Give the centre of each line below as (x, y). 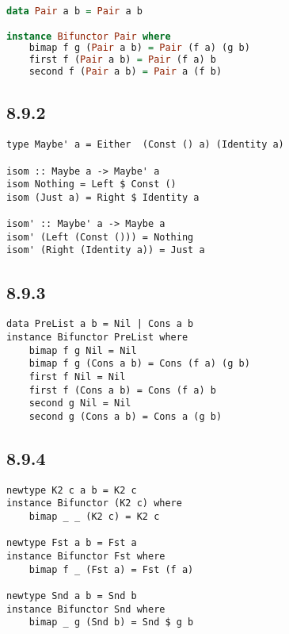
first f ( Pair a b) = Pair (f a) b (122, 60)
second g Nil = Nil (80, 403)
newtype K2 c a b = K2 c (72, 490)
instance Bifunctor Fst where (86, 557)
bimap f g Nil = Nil (83, 350)
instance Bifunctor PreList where (97, 337)
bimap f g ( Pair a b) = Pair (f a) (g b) (139, 48)
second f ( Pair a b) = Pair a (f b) (125, 72)
